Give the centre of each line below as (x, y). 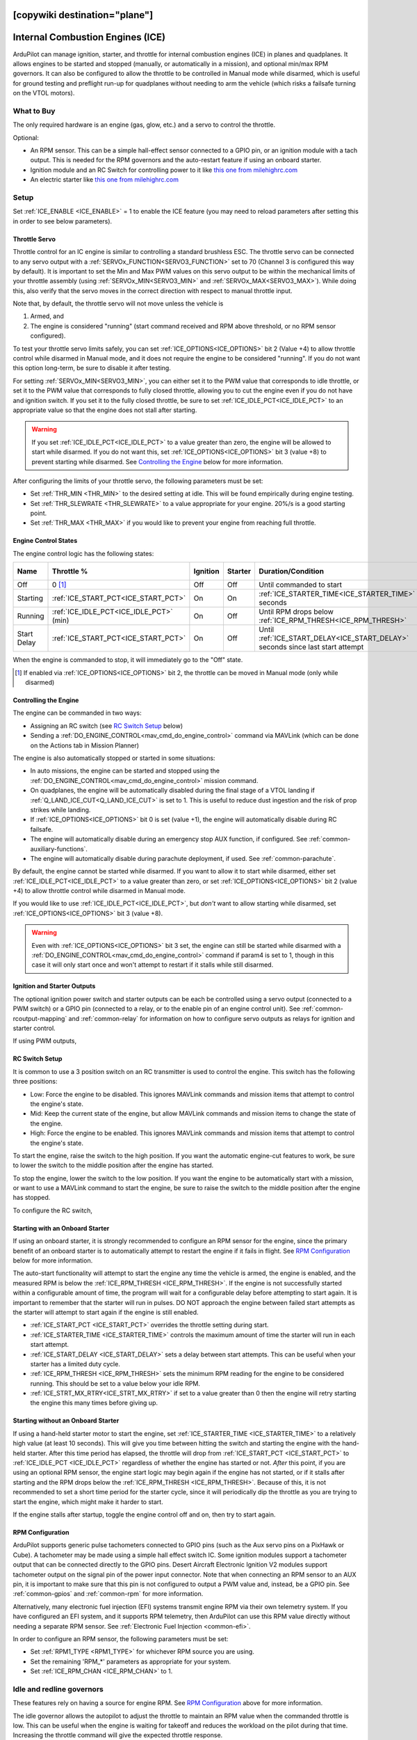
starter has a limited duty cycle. (75, 1363)
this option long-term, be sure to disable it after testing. (92, 368)
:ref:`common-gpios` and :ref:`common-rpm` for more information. (108, 1594)
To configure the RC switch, (53, 1210)
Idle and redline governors (58, 1689)
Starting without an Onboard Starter (66, 1421)
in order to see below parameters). (63, 221)
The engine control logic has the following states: (83, 553)
